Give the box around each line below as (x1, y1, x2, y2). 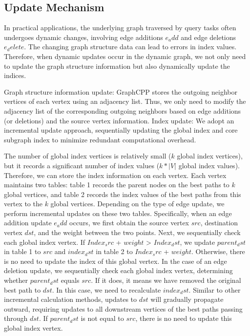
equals (61, 275, 80, 285)
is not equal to (81, 313, 124, 323)
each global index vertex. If (4, 237, 85, 247)
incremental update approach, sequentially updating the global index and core (4, 125, 238, 135)
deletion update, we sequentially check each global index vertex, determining (4, 265, 233, 276)
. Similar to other (188, 284, 241, 295)
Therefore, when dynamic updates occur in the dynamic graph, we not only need (4, 51, 246, 61)
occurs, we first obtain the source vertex (69, 217, 189, 228)
